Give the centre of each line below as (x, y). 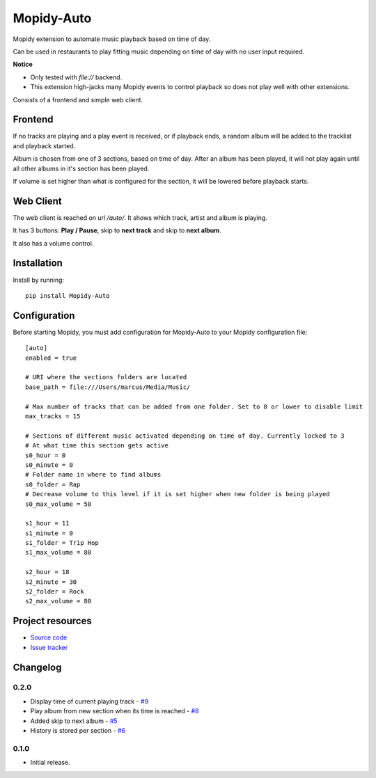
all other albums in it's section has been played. (81, 168)
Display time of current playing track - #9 (89, 701)
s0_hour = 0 (46, 455)
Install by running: (39, 280)
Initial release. (50, 763)
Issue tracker (49, 647)
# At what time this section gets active (97, 446)
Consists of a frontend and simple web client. (78, 100)
